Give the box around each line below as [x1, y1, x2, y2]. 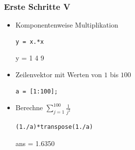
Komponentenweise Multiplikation [15, 20, 118, 30]
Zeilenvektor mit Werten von [15, 69, 102, 79]
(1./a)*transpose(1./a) [15, 123, 93, 131]
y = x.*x [15, 38, 44, 45]
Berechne [15, 102, 43, 113]
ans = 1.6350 [15, 138, 55, 148]
